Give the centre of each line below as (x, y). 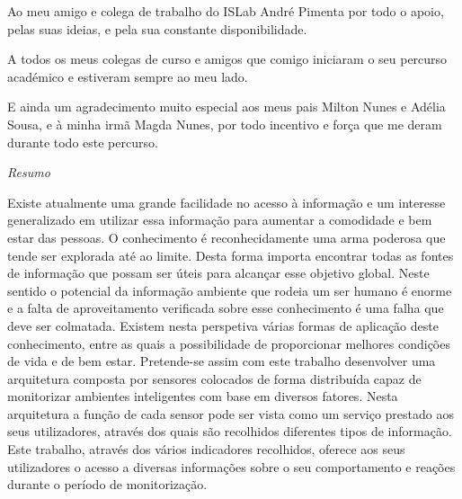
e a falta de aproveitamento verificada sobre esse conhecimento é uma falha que (226, 308)
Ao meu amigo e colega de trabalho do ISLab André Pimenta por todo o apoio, (226, 11)
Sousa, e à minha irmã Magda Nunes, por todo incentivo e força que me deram (225, 124)
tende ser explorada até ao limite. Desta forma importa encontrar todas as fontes (231, 255)
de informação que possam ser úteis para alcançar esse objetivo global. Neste (218, 273)
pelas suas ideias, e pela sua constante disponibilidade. (157, 28)
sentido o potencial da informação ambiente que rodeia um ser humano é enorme (230, 290)
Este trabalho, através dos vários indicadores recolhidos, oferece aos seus (206, 449)
